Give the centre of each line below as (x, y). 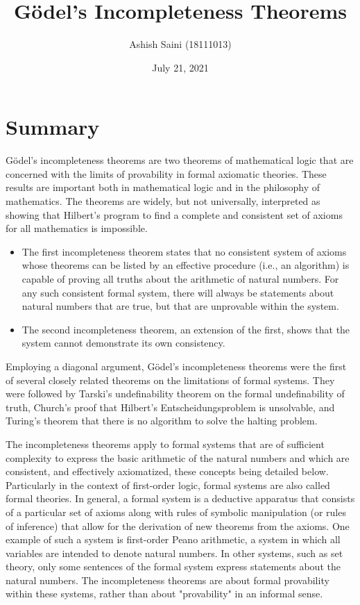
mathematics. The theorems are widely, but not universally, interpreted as (163, 201)
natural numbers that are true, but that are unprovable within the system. (180, 306)
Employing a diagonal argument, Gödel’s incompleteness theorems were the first (176, 366)
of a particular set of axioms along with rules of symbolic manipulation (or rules (176, 512)
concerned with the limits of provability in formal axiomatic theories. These (166, 173)
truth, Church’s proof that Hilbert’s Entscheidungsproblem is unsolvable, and (170, 407)
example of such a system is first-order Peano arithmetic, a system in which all (173, 539)
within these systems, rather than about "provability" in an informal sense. (164, 594)
